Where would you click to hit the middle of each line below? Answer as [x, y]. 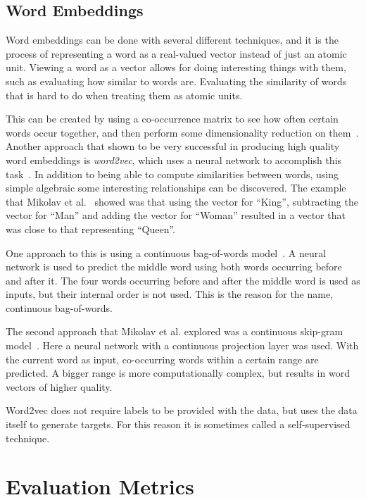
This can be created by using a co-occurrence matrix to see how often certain [172, 119]
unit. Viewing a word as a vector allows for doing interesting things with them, [176, 67]
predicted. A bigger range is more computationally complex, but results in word [178, 373]
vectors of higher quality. [59, 386]
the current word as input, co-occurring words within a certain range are [162, 359]
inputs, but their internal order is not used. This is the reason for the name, [170, 294]
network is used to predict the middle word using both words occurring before [174, 267]
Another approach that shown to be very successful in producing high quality [173, 146]
